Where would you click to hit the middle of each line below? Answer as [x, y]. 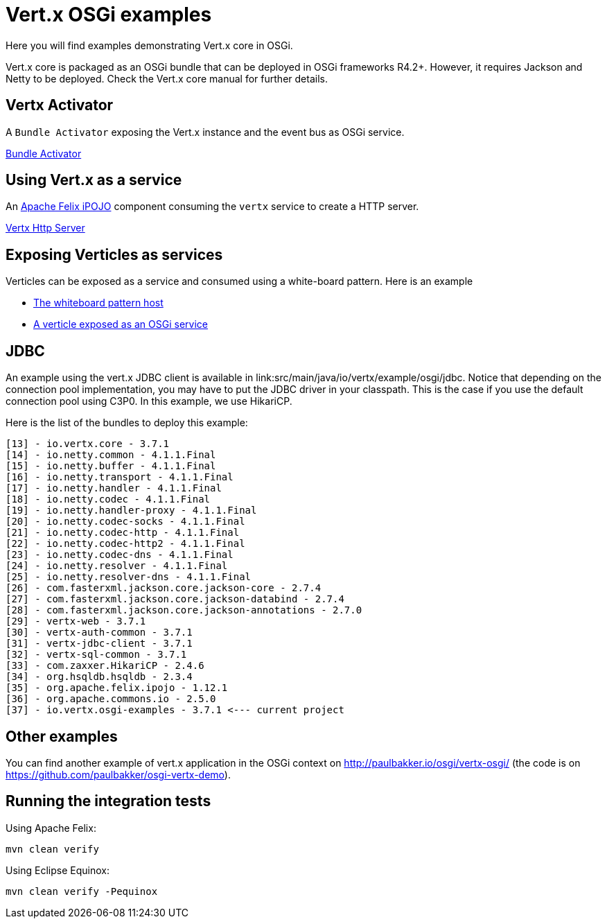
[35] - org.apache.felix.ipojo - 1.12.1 [117, 688]
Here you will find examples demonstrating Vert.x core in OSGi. [149, 45]
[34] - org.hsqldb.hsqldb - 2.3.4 [99, 677]
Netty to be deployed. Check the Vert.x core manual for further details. [167, 78]
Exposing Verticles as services [114, 254]
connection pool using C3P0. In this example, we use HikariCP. [149, 401]
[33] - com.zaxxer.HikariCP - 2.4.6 [105, 666]
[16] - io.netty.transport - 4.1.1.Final [120, 477]
